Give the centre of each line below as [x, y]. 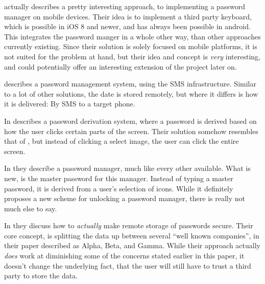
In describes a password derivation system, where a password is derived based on [130, 121]
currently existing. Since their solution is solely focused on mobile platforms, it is [131, 46]
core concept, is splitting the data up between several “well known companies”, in [132, 235]
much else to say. [31, 208]
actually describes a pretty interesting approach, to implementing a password [125, 6]
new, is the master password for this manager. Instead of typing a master [119, 178]
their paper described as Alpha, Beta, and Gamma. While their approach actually [132, 245]
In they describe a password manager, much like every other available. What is [127, 168]
